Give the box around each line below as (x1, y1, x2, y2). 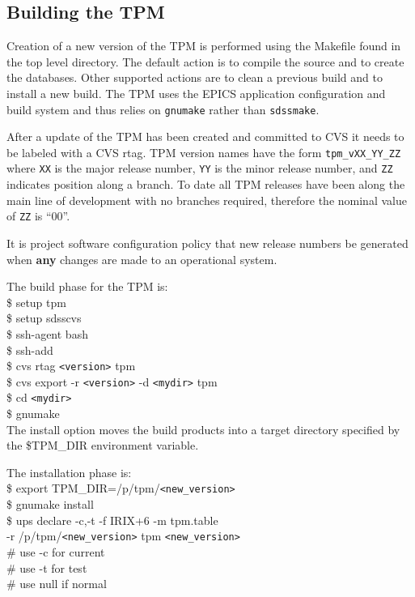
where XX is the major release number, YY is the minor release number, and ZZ (6, 160, 393, 177)
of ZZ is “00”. (6, 207, 70, 224)
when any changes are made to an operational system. (6, 250, 277, 267)
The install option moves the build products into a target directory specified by (6, 420, 400, 437)
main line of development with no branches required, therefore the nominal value (6, 191, 407, 208)
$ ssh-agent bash (6, 325, 88, 342)
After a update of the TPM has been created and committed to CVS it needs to (6, 128, 404, 145)
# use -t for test (6, 559, 87, 576)
